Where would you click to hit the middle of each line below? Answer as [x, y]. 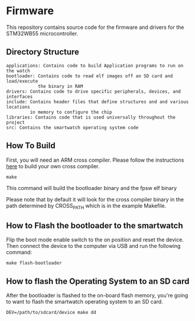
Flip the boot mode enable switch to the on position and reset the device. [95, 240]
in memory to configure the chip [71, 112]
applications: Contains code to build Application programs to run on [95, 65]
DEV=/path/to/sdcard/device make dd [51, 312]
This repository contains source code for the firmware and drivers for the [95, 27]
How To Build [31, 146]
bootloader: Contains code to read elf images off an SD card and [90, 76]
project [16, 122]
